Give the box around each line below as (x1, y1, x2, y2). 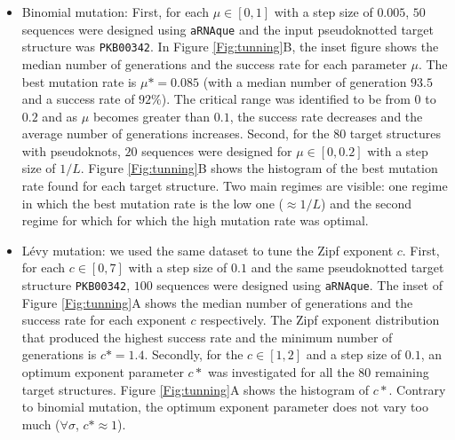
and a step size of (306, 345, 402, 364)
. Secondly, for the (144, 345, 243, 364)
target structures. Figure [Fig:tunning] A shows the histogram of (21, 380, 370, 398)
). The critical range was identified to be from (161, 90, 411, 108)
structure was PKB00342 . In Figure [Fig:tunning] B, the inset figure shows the (21, 37, 439, 56)
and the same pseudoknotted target (251, 258, 444, 277)
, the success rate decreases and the (229, 106, 423, 125)
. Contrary (388, 380, 446, 398)
